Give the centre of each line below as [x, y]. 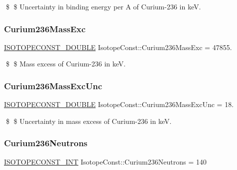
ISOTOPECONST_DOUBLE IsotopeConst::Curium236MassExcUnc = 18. [119, 104]
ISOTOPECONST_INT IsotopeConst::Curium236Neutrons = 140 [105, 161]
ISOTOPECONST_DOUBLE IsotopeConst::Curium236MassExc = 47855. [118, 47]
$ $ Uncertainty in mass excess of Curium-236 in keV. [89, 121]
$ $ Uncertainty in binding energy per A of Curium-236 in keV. [103, 6]
